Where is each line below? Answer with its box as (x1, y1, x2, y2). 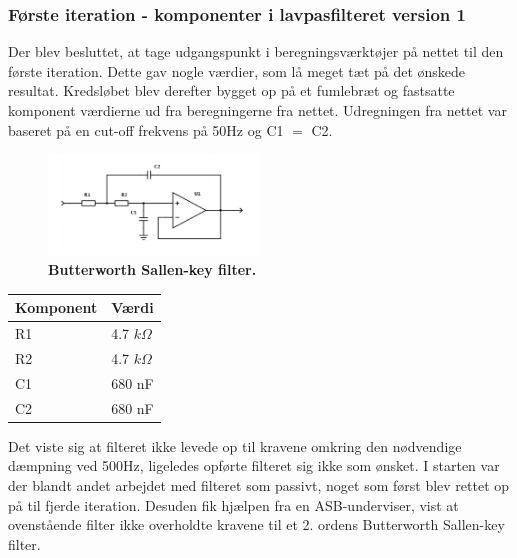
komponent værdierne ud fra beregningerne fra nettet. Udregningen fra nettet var (8, 100, 507, 120)
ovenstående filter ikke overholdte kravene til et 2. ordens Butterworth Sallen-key (8, 514, 505, 535)
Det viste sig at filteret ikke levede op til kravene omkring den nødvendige (8, 435, 462, 456)
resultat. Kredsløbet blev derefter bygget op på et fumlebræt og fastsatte (8, 80, 455, 101)
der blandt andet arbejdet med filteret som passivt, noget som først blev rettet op (8, 475, 510, 496)
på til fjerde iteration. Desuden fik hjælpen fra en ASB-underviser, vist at (8, 494, 459, 515)
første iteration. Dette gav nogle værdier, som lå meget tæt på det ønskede (8, 60, 466, 81)
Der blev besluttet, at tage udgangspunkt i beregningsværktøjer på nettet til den (8, 41, 504, 62)
